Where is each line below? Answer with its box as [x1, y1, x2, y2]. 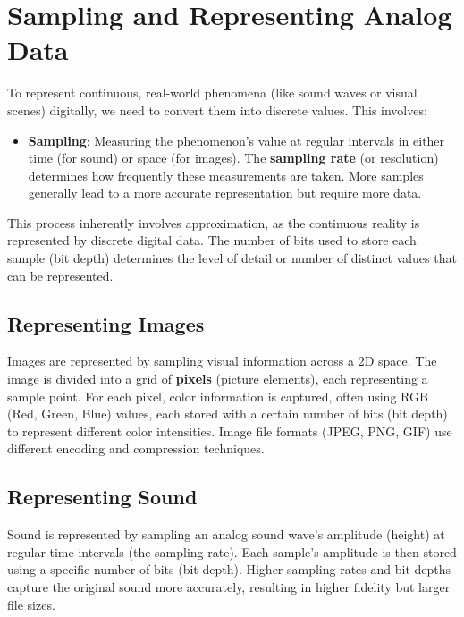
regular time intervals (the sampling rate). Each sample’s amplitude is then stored [7, 542, 457, 561]
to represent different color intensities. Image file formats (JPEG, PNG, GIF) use [7, 421, 452, 440]
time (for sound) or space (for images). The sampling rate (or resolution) [28, 148, 439, 167]
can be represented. [7, 266, 114, 284]
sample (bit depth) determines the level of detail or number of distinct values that [7, 249, 457, 267]
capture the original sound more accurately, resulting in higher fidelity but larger [7, 578, 451, 596]
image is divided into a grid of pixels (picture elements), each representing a [7, 369, 428, 388]
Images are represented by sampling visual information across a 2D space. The [7, 351, 437, 370]
